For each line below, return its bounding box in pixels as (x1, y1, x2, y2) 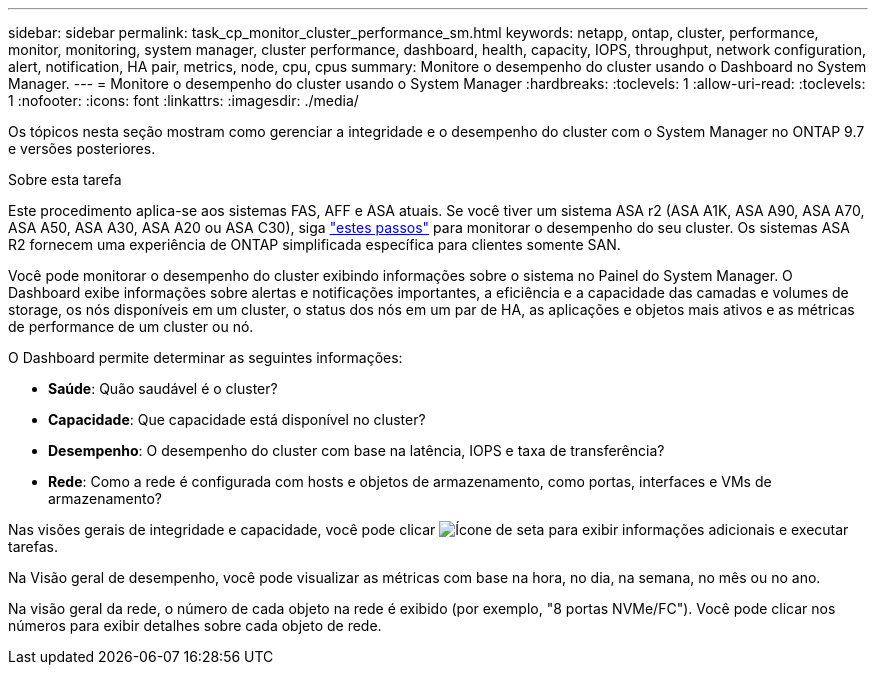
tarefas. (8, 538, 58, 555)
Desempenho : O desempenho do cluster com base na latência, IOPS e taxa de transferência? (48, 442, 665, 459)
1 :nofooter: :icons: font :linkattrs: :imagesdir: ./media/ (8, 92, 359, 109)
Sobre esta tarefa (8, 171, 122, 188)
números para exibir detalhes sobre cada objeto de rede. (8, 617, 382, 634)
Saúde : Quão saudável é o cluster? (48, 380, 278, 397)
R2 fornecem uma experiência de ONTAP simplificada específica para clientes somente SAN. (8, 236, 621, 253)
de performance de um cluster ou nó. (8, 318, 254, 335)
